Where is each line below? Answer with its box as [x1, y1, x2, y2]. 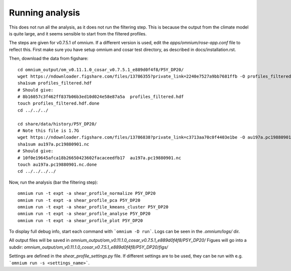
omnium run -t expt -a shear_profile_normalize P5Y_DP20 [17, 191, 156, 196]
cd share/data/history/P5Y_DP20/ [17, 121, 97, 127]
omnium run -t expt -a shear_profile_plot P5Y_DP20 [17, 218, 143, 223]
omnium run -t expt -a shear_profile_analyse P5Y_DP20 [17, 211, 151, 217]
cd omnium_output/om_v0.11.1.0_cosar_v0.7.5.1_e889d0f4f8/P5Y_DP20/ [17, 67, 184, 72]
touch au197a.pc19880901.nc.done [17, 161, 97, 167]
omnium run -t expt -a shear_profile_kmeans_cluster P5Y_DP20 [17, 204, 169, 209]
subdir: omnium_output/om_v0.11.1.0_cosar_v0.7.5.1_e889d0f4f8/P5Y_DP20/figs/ [9, 244, 168, 250]
